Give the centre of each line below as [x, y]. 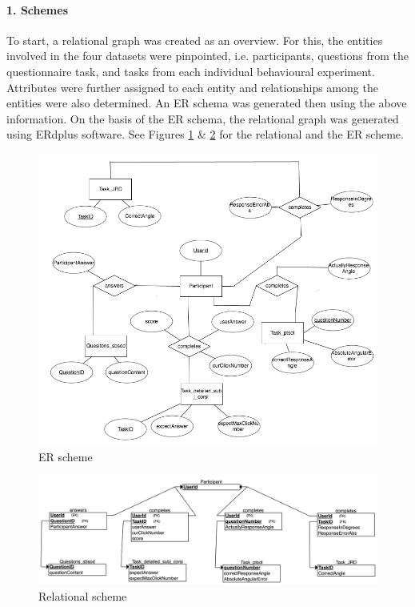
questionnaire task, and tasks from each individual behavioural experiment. [191, 71]
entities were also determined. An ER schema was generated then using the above [207, 103]
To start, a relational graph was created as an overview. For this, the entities [195, 40]
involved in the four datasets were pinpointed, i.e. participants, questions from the [208, 56]
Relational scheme [83, 595]
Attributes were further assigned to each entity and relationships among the [192, 87]
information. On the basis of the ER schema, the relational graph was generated [203, 118]
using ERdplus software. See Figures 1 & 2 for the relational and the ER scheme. [205, 134]
